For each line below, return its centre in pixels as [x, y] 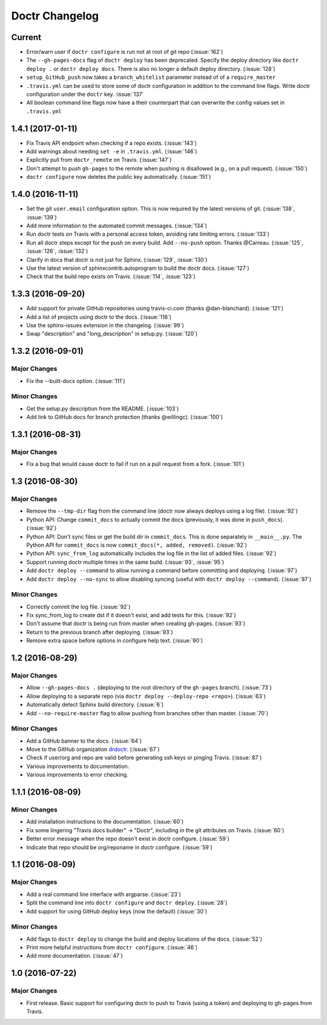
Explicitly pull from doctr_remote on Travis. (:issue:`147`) [99, 160]
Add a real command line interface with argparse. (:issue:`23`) [104, 894]
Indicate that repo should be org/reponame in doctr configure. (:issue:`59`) [120, 847]
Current [26, 37]
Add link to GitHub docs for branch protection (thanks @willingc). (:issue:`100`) [125, 417]
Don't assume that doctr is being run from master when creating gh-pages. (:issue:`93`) [136, 624]
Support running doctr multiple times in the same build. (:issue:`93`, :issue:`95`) [125, 562]
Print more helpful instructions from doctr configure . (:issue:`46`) [112, 947]
